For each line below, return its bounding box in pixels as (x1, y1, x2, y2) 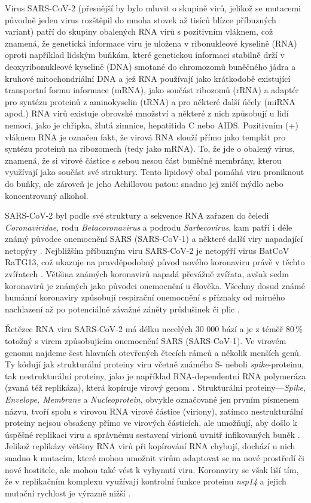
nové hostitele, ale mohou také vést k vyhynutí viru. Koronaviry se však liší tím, (5, 463, 299, 476)
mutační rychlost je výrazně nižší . (5, 486, 131, 499)
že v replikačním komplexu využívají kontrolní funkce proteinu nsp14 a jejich (5, 475, 286, 487)
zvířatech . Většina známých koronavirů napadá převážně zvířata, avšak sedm (5, 268, 289, 280)
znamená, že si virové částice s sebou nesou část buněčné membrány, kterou (5, 154, 282, 166)
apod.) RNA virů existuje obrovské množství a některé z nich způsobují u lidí (5, 107, 289, 119)
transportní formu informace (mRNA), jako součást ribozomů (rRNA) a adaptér (5, 84, 300, 96)
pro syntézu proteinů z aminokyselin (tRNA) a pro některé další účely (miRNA (5, 95, 295, 108)
